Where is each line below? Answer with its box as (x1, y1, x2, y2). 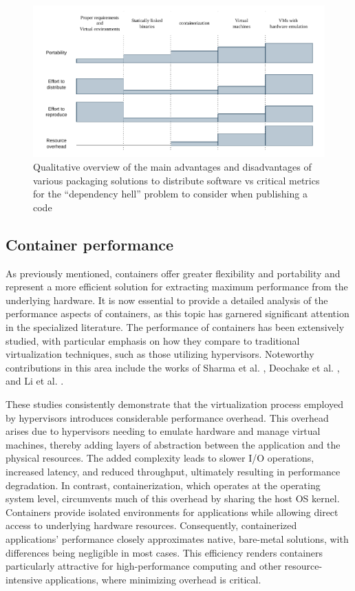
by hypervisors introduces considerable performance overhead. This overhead (6, 410, 329, 425)
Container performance (6, 233, 174, 255)
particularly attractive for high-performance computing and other (6, 559, 281, 573)
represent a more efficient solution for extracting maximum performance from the (6, 279, 348, 294)
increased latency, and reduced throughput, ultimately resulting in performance (6, 464, 341, 478)
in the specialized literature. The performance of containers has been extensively (6, 320, 345, 334)
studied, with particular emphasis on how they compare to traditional (6, 333, 300, 347)
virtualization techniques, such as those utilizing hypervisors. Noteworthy (6, 347, 314, 361)
